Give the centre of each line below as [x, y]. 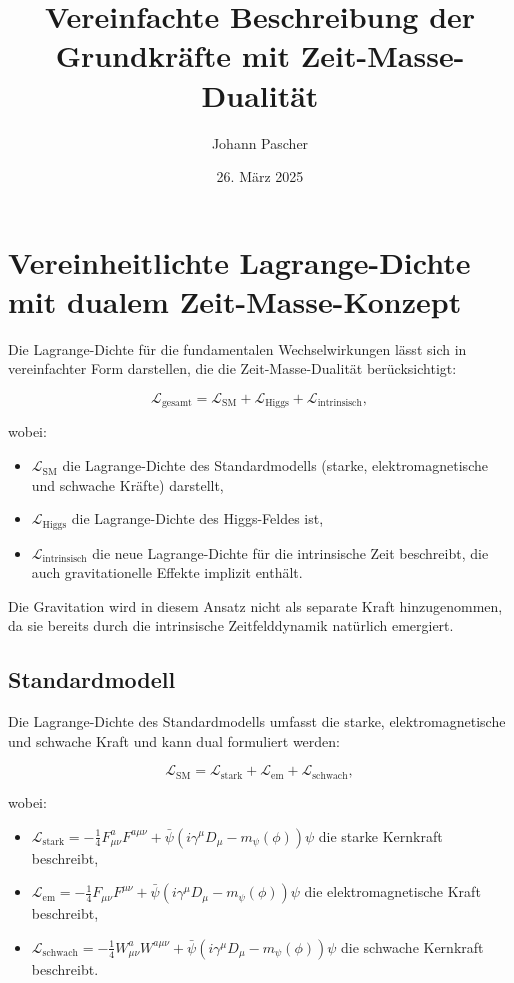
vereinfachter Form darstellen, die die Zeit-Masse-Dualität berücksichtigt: [232, 368]
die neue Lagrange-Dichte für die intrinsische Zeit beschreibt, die [290, 552]
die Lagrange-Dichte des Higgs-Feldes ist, [197, 518]
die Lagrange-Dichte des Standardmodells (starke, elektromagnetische [275, 465]
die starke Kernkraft [380, 835]
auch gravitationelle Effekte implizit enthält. [167, 572]
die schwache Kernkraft [412, 946]
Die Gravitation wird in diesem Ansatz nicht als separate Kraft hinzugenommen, [255, 605]
